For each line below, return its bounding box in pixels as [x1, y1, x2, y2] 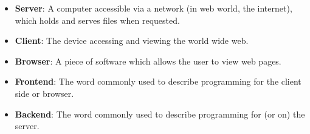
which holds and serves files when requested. [15, 13, 180, 26]
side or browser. [15, 86, 74, 99]
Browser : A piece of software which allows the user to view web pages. [15, 54, 281, 67]
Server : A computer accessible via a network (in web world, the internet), [15, 2, 292, 14]
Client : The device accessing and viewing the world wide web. [15, 34, 249, 47]
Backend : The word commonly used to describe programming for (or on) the [15, 107, 305, 120]
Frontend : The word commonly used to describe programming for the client [15, 75, 301, 88]
